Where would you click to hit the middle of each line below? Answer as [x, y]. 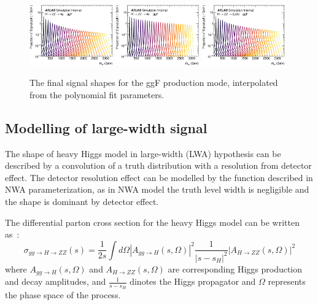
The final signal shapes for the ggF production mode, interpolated [154, 83]
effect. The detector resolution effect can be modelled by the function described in [159, 177]
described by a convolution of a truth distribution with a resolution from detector [158, 165]
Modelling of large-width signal [106, 127]
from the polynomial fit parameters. [97, 94]
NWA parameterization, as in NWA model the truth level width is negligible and [157, 189]
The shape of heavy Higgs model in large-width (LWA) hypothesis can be [143, 153]
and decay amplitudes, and [56, 281]
